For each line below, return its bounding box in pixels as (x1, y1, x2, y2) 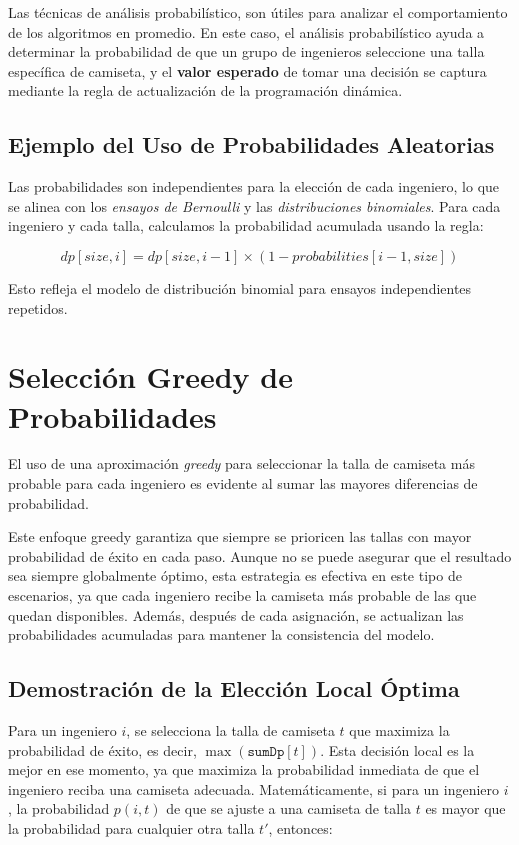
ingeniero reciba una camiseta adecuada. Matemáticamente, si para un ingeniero (8, 778, 500, 799)
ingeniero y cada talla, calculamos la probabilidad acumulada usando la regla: (8, 215, 484, 236)
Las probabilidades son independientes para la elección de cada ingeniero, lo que (8, 176, 500, 197)
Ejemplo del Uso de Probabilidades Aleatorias (8, 129, 495, 160)
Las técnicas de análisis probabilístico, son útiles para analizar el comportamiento (8, 2, 508, 22)
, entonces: (268, 817, 333, 838)
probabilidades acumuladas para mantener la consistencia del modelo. (8, 624, 435, 645)
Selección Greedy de (8, 356, 293, 397)
